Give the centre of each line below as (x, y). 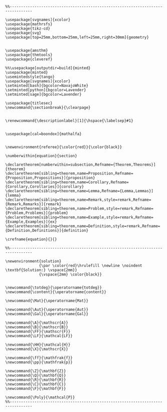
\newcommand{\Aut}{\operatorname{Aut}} (47, 310)
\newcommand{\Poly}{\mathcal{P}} (40, 397)
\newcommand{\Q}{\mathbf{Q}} (36, 375)
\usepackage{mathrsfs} (29, 24)
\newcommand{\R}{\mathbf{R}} (36, 380)
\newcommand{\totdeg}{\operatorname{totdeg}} (53, 288)
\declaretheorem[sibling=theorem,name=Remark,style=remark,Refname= (78, 200)
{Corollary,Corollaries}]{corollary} (45, 187)
